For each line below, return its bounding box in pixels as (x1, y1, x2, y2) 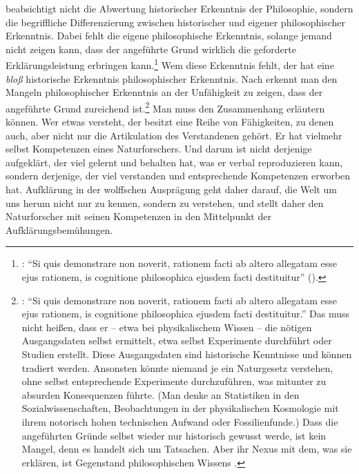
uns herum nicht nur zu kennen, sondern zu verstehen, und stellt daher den (6, 195, 324, 210)
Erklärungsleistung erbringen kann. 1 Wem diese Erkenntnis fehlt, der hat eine (6, 56, 334, 72)
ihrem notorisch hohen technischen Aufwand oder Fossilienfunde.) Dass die (21, 414, 338, 428)
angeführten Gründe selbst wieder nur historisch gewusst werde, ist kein (21, 428, 327, 442)
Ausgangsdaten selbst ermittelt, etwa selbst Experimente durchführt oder (21, 333, 332, 348)
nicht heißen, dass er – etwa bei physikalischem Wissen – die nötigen (21, 319, 312, 334)
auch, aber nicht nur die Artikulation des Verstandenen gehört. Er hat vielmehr (6, 128, 342, 142)
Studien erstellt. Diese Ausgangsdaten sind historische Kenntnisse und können (21, 346, 352, 361)
